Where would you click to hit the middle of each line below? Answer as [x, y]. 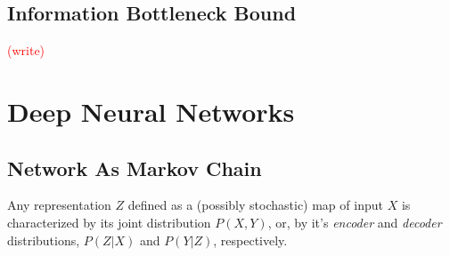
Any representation [59, 205]
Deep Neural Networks [151, 111]
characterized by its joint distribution [109, 222]
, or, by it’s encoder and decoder [355, 222]
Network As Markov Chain [135, 168]
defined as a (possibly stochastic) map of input [255, 205]
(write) [26, 50]
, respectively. [250, 240]
